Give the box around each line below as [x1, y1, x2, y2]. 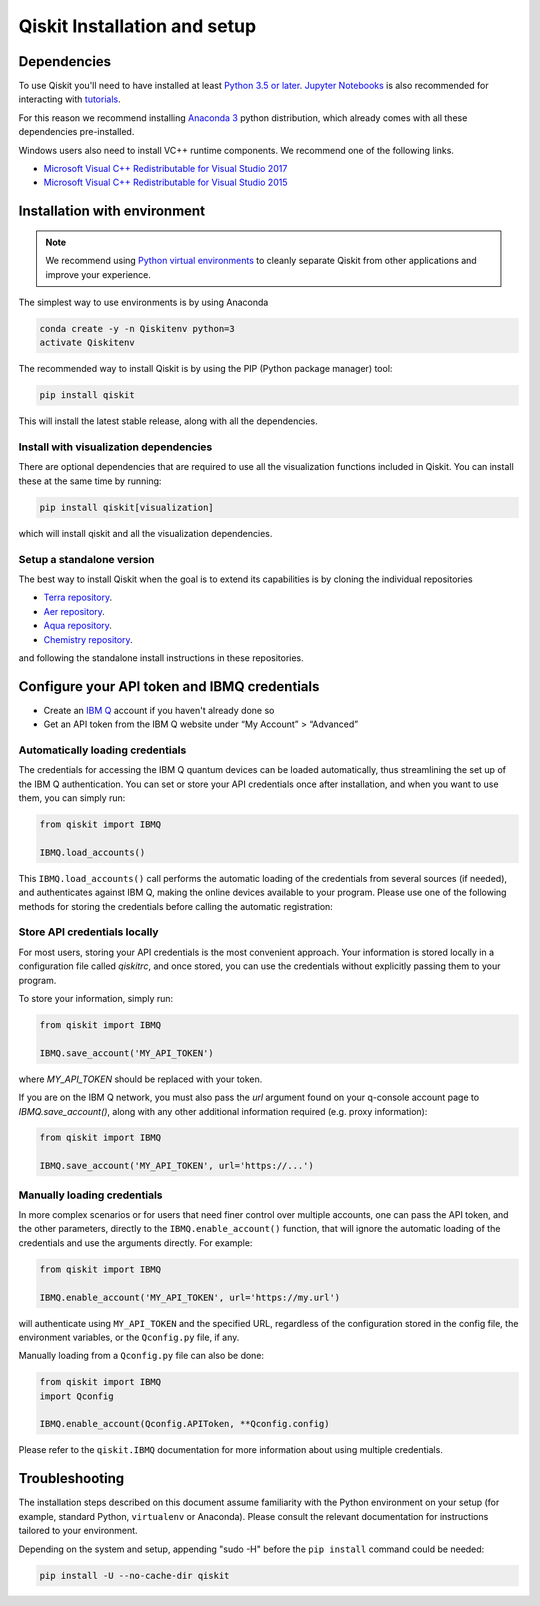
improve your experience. [45, 268, 152, 280]
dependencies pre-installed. [18, 126, 135, 138]
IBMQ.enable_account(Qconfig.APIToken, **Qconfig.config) [39, 1418, 330, 1430]
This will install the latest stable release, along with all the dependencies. [18, 415, 319, 427]
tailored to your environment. [18, 1525, 139, 1537]
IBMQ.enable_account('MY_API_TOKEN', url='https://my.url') [39, 1291, 341, 1303]
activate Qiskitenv [39, 337, 135, 349]
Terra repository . [43, 591, 113, 604]
